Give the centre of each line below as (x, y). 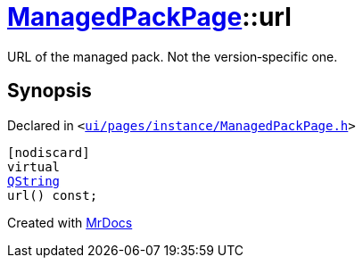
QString (34, 181)
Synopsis (49, 91)
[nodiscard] (49, 152)
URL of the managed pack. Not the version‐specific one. (173, 56)
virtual (34, 166)
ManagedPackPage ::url (149, 17)
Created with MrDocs (70, 222)
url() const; (53, 195)
